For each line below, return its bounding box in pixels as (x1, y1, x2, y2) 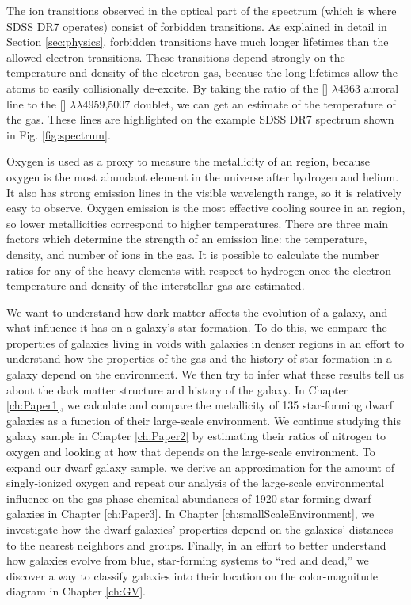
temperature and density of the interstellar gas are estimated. (6, 277, 305, 294)
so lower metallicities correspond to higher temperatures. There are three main (6, 215, 389, 231)
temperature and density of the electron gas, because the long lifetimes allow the (6, 64, 398, 81)
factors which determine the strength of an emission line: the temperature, (6, 230, 367, 247)
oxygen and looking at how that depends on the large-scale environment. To (6, 443, 375, 460)
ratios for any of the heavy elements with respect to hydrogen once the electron (6, 261, 392, 278)
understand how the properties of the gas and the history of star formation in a (6, 350, 392, 367)
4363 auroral (337, 79, 399, 96)
